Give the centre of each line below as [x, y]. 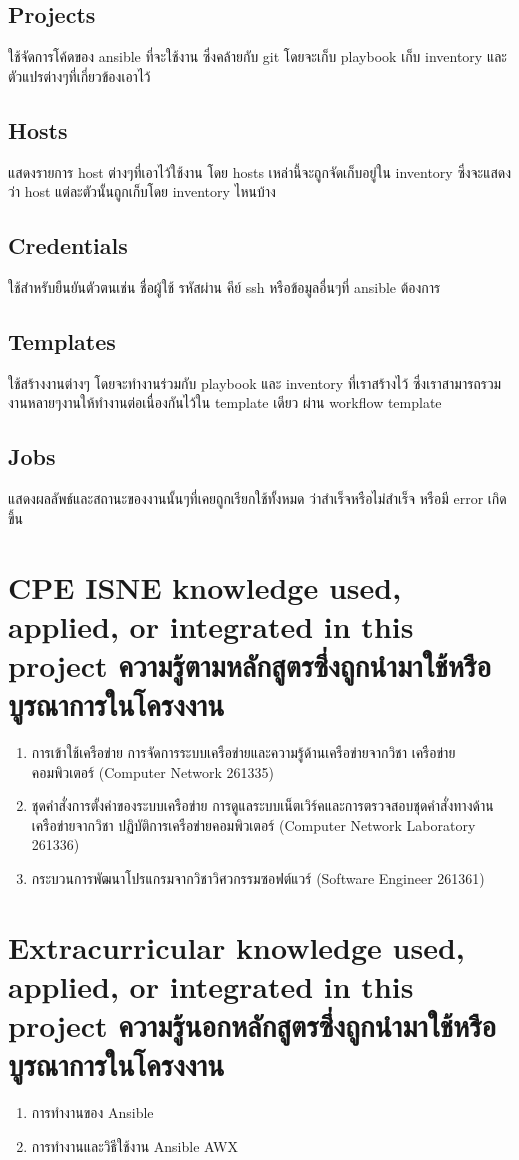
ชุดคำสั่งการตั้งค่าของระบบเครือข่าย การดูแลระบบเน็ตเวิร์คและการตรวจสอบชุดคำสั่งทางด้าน [262, 805]
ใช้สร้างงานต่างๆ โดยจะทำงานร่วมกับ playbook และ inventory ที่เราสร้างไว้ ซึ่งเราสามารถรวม [255, 382]
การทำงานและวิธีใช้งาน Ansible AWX [134, 1145]
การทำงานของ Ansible [92, 1112]
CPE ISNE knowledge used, [205, 586]
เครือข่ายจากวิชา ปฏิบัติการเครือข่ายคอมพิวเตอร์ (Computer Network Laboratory [253, 824]
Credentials [68, 245]
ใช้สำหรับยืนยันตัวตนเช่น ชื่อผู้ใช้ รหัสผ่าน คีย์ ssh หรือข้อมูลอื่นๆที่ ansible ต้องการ [224, 286]
